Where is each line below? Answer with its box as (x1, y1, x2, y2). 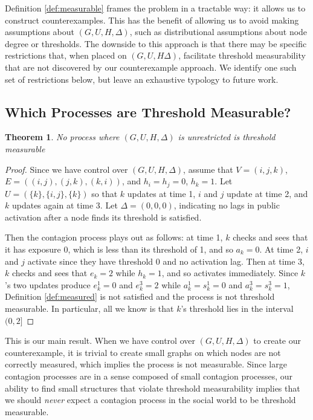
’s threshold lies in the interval (181, 302, 294, 314)
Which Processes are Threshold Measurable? (5, 102, 291, 121)
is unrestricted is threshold (178, 131, 276, 143)
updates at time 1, (127, 187, 196, 199)
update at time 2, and (227, 187, 308, 199)
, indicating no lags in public (173, 199, 280, 212)
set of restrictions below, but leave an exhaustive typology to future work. (5, 73, 279, 85)
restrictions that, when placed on (5, 49, 127, 62)
